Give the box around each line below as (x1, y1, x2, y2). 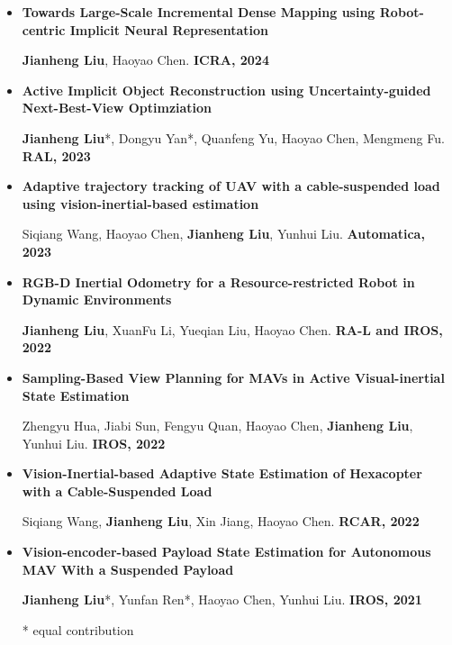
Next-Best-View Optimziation (22, 98, 212, 117)
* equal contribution (22, 620, 134, 639)
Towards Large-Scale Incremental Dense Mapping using (22, 3, 375, 21)
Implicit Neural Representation (69, 20, 269, 39)
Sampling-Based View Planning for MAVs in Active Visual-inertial (22, 368, 445, 386)
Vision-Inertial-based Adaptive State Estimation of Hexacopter (22, 464, 422, 483)
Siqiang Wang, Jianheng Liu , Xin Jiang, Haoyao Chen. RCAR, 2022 (22, 512, 420, 531)
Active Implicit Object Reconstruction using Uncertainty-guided (22, 80, 431, 99)
